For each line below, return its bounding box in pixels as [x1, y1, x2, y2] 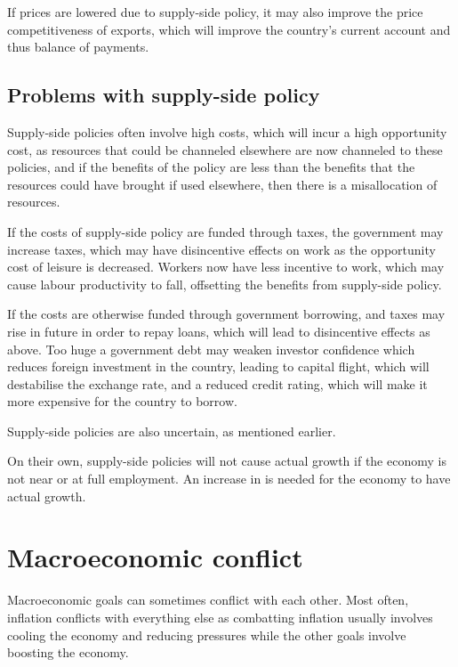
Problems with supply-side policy [7, 81, 320, 109]
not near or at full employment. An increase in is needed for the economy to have [7, 469, 451, 488]
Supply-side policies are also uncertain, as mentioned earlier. [7, 421, 336, 440]
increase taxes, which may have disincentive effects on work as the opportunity [7, 240, 436, 258]
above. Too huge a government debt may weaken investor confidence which [7, 339, 415, 358]
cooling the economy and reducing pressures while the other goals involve [7, 625, 406, 644]
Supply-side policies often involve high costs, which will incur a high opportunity [7, 122, 447, 141]
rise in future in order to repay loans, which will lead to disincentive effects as [7, 321, 430, 340]
